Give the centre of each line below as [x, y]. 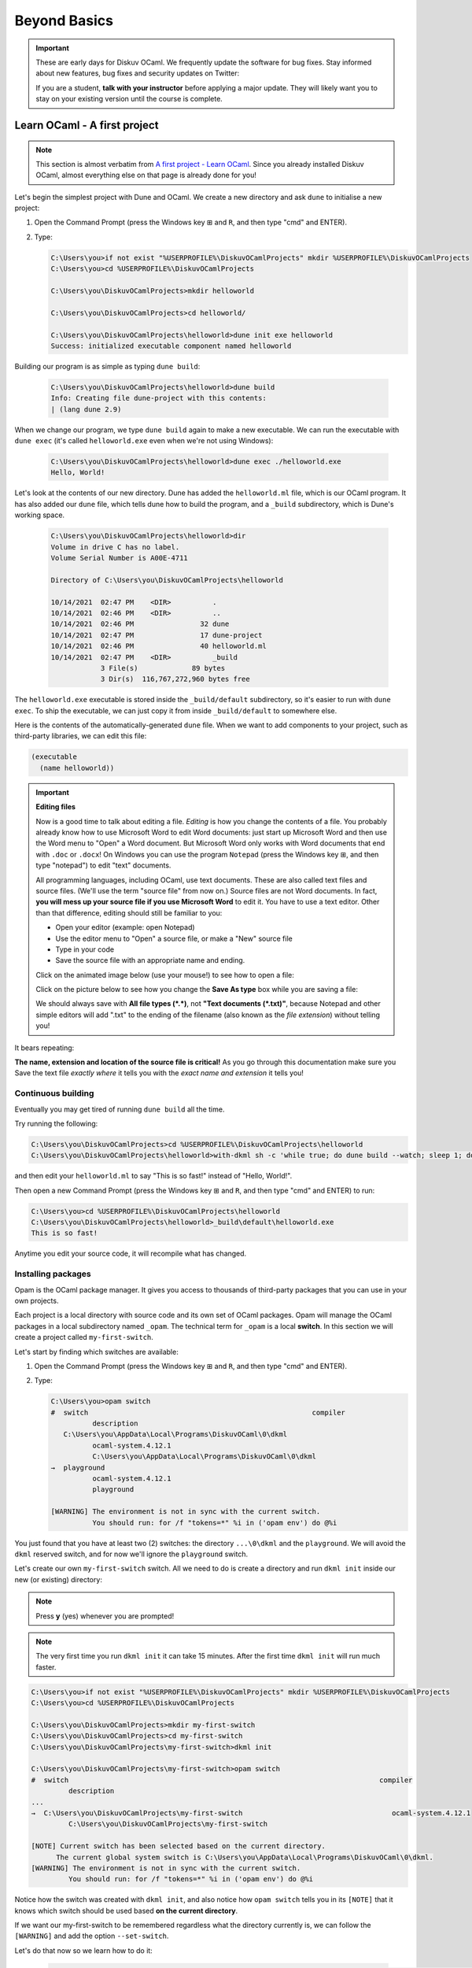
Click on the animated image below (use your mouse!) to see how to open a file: [165, 975]
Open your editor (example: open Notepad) [125, 927]
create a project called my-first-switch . [84, 1337]
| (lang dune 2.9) [86, 409]
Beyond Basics [64, 20]
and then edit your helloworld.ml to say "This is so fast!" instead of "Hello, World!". [153, 1176]
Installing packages [53, 1274]
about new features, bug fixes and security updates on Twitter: [138, 73]
